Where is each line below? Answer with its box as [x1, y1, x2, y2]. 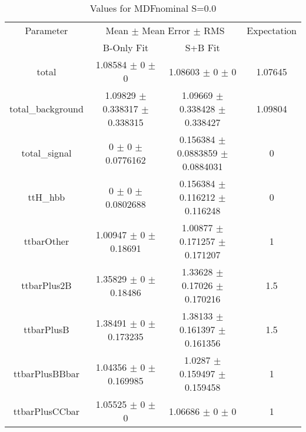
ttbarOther [24, 234, 69, 248]
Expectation [247, 24, 297, 37]
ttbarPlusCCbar [13, 404, 80, 418]
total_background [9, 102, 84, 115]
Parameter [25, 24, 68, 37]
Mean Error [142, 24, 191, 37]
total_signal [21, 146, 72, 159]
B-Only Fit [102, 41, 149, 54]
